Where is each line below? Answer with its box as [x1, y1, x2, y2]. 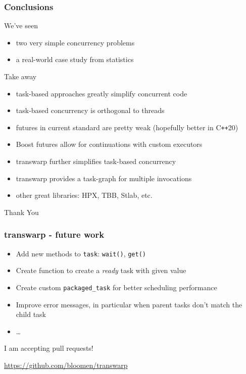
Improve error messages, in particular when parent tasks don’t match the [16, 299, 242, 309]
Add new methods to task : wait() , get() [16, 248, 146, 258]
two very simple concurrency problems [16, 37, 135, 47]
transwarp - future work [4, 228, 105, 241]
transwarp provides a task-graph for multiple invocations [16, 173, 192, 183]
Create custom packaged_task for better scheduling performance [16, 282, 217, 292]
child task [16, 309, 46, 319]
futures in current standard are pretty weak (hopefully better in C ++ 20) [16, 122, 238, 132]
